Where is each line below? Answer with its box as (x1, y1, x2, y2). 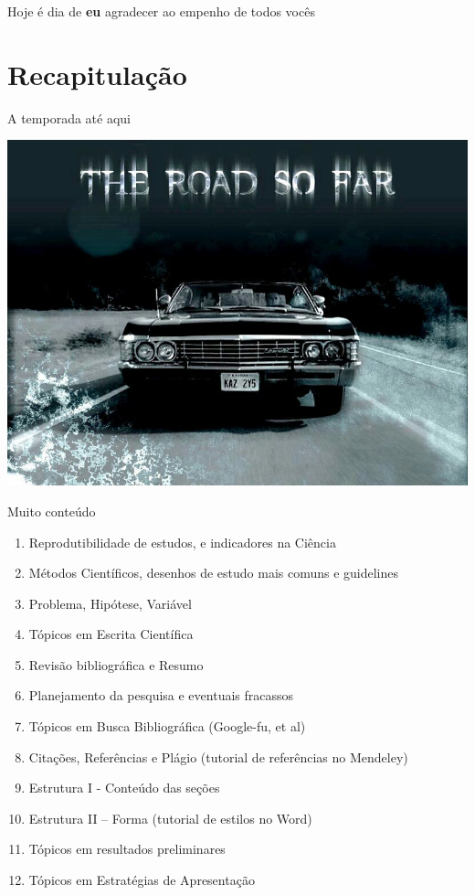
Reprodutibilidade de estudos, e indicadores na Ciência (28, 532, 336, 551)
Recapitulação (7, 55, 187, 92)
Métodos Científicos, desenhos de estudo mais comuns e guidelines (28, 563, 399, 582)
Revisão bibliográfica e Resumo (28, 655, 204, 674)
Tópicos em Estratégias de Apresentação (28, 870, 255, 890)
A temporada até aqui (7, 108, 131, 127)
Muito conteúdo (7, 501, 96, 520)
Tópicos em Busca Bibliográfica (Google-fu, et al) (28, 717, 306, 736)
